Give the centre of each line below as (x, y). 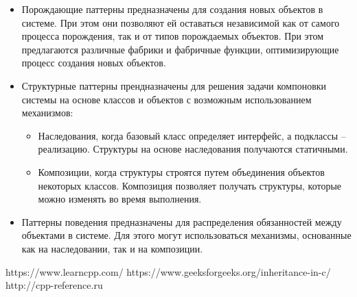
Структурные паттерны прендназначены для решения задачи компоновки (174, 85)
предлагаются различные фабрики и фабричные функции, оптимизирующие (180, 49)
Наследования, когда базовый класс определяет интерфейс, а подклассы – (192, 135)
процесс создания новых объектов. (94, 63)
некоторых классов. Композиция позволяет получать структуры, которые (190, 185)
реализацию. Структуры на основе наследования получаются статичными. (193, 149)
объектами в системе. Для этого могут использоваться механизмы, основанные (186, 235)
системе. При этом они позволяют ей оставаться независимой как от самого (181, 22)
